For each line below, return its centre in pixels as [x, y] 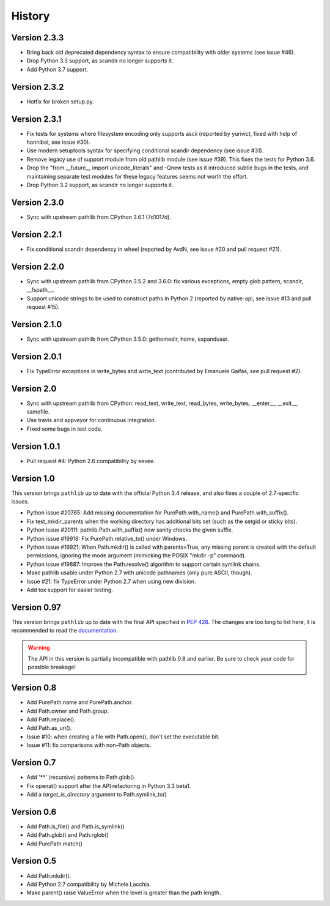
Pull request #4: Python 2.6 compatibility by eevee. [91, 461]
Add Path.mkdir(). [49, 875]
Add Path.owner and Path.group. [68, 711]
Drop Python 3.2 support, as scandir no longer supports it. [100, 185]
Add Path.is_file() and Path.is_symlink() [75, 826]
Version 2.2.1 [37, 235]
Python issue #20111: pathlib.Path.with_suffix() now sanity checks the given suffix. [130, 530]
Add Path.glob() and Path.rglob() [68, 835]
